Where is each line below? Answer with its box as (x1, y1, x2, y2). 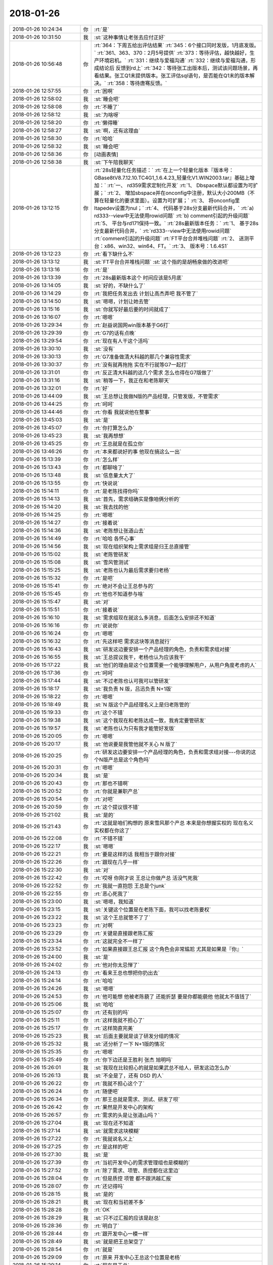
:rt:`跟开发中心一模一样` (94, 1230, 150, 1237)
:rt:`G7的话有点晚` (94, 329, 136, 336)
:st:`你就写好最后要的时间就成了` (94, 306, 171, 313)
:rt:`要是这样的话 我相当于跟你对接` (94, 851, 176, 858)
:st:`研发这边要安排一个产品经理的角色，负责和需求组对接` (94, 646, 232, 653)
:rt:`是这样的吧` (94, 1143, 130, 1150)
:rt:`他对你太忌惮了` (94, 961, 140, 968)
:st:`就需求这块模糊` (94, 1127, 141, 1134)
